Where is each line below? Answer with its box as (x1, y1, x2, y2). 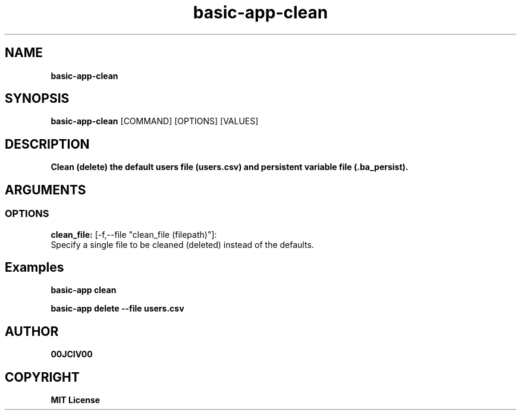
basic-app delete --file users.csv (51, 303, 184, 314)
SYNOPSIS (5, 91, 70, 106)
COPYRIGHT (5, 369, 80, 385)
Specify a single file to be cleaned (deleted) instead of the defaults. (51, 239, 314, 250)
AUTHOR (5, 323, 59, 339)
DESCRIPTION (5, 136, 90, 152)
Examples (5, 259, 64, 275)
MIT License (51, 395, 101, 405)
